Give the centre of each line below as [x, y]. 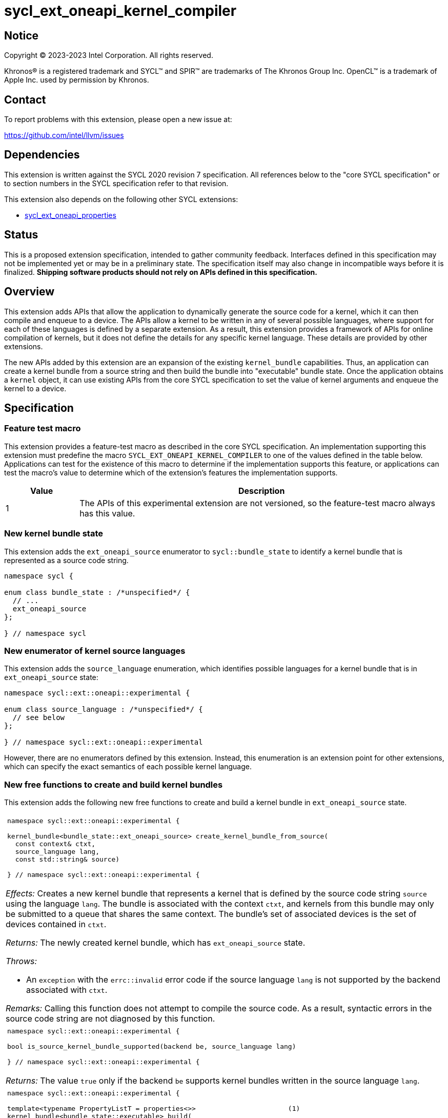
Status [21, 235]
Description [261, 491]
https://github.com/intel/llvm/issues [64, 135]
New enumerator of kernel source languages [95, 651]
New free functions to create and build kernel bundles [114, 784]
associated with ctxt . [67, 990]
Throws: [22, 961]
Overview [29, 292]
